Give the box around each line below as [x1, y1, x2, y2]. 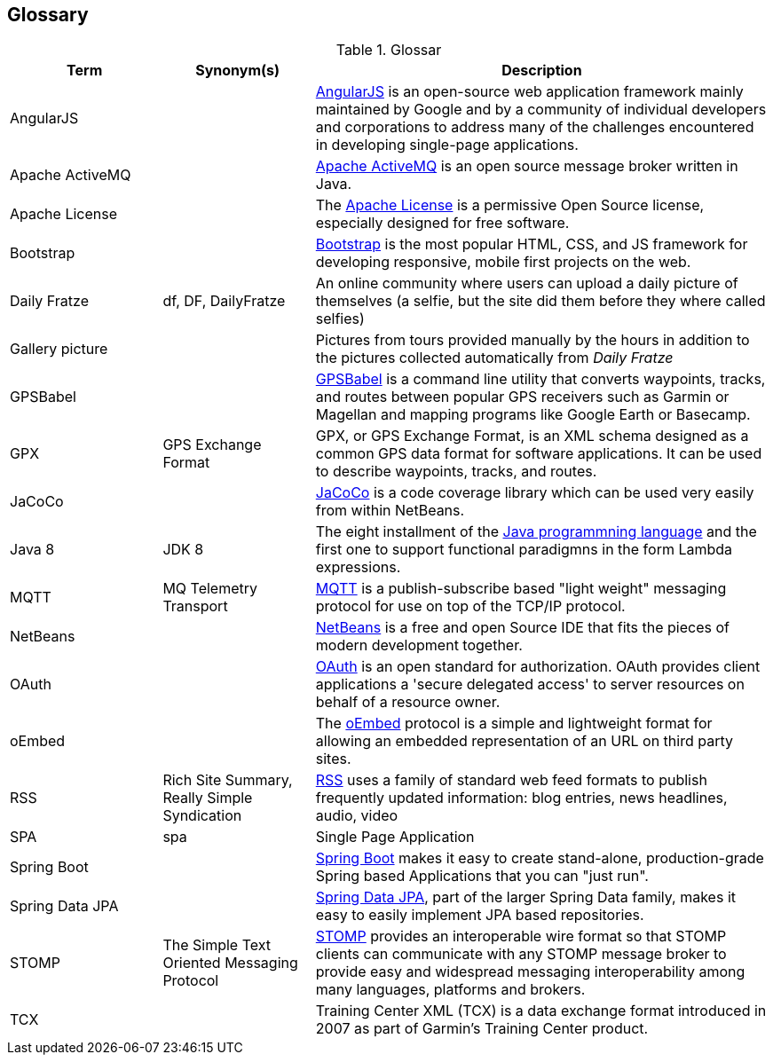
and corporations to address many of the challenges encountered [315, 118, 754, 137]
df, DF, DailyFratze [162, 292, 286, 311]
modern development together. [315, 636, 523, 655]
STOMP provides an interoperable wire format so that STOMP [315, 927, 727, 946]
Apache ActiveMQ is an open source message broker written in [315, 157, 738, 176]
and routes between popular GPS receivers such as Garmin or [315, 388, 730, 406]
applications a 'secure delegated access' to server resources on [315, 675, 745, 694]
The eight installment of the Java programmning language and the [315, 523, 757, 541]
